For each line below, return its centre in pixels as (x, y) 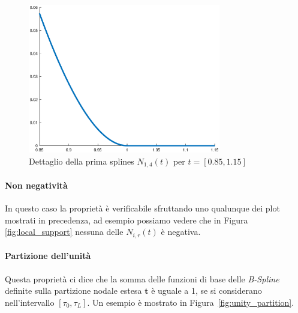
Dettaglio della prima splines (82, 161)
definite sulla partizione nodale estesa (73, 290)
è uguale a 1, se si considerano (207, 290)
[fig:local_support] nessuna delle (64, 232)
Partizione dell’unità (48, 256)
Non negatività (36, 185)
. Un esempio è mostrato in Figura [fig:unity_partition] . (191, 302)
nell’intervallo (30, 302)
